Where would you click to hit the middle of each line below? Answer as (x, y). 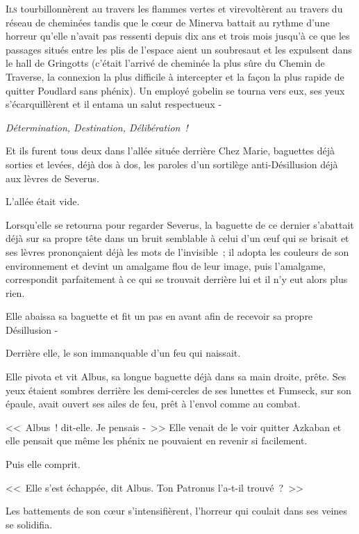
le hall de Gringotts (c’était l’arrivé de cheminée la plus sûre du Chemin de (165, 63)
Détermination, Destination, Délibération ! (97, 127)
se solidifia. (29, 524)
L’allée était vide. (43, 201)
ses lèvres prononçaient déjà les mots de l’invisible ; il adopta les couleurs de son (177, 251)
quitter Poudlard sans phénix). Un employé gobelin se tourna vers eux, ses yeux (175, 90)
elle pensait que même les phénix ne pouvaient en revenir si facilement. (157, 440)
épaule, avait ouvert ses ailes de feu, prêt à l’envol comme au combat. (153, 404)
